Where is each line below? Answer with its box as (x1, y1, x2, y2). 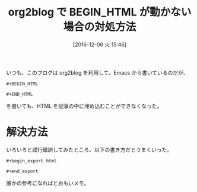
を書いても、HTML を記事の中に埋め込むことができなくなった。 (6, 102, 163, 110)
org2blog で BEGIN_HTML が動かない (8, 5, 192, 19)
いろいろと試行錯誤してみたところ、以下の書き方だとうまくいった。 (6, 146, 173, 153)
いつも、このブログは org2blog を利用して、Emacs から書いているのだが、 (6, 69, 189, 76)
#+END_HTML (6, 91, 33, 97)
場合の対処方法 (63, 20, 136, 34)
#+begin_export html (6, 158, 58, 164)
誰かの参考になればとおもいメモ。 (6, 179, 90, 187)
